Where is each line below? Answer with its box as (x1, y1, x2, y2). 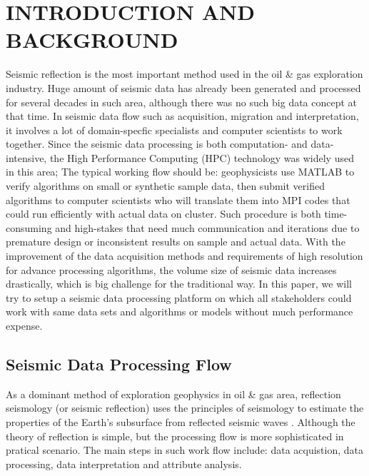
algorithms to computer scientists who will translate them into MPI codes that (6, 192, 350, 207)
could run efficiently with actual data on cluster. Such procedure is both (6, 206, 321, 221)
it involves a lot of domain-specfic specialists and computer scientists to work (6, 122, 343, 137)
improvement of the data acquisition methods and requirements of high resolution (6, 248, 363, 263)
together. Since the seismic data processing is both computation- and (6, 136, 308, 151)
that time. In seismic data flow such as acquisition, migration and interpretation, (6, 108, 359, 123)
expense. (6, 318, 43, 333)
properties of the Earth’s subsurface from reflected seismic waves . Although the (6, 414, 355, 429)
